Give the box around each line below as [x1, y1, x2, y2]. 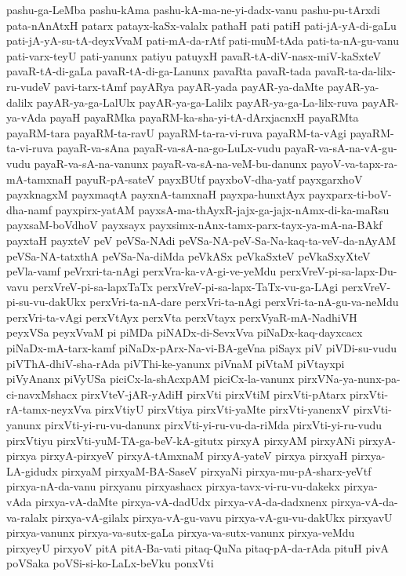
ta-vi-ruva [6, 140, 53, 156]
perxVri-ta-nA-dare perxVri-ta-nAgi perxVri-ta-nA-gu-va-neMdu [89, 293, 399, 310]
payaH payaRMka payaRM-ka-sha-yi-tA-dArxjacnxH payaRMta [49, 109, 359, 126]
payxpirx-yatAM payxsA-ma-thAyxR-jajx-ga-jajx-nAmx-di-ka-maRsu [55, 201, 390, 217]
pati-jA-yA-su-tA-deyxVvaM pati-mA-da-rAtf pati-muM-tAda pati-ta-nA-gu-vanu [6, 32, 400, 49]
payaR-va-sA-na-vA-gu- [284, 140, 397, 156]
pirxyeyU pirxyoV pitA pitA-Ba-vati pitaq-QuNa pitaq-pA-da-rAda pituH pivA [6, 539, 390, 556]
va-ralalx [6, 509, 48, 525]
